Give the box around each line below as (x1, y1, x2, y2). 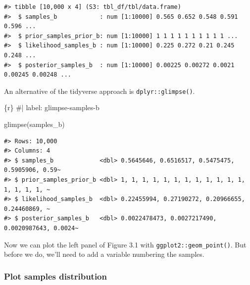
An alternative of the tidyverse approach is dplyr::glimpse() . (4, 85, 195, 96)
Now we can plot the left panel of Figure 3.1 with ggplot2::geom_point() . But (4, 239, 247, 249)
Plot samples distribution (4, 270, 107, 282)
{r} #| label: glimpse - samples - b (4, 102, 100, 113)
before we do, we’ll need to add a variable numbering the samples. (4, 249, 204, 259)
